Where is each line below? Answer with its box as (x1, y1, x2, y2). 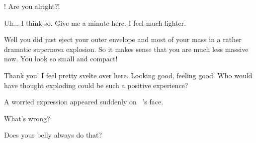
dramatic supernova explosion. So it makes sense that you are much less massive (4, 44, 249, 54)
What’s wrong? (4, 113, 50, 123)
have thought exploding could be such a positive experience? (4, 80, 188, 90)
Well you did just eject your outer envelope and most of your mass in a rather (4, 34, 242, 45)
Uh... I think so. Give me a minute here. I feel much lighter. (4, 17, 186, 28)
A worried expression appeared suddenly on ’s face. (4, 96, 164, 107)
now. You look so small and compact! (4, 53, 118, 64)
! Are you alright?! (4, 1, 60, 11)
